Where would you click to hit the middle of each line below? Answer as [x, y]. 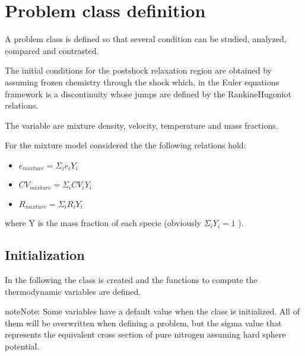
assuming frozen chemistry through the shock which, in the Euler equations [142, 82]
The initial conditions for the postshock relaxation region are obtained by [138, 70]
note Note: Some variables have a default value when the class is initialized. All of [152, 311]
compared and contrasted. [52, 50]
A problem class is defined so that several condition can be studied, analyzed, [146, 39]
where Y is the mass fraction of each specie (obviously [103, 223]
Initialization [45, 255]
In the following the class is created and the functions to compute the [131, 280]
